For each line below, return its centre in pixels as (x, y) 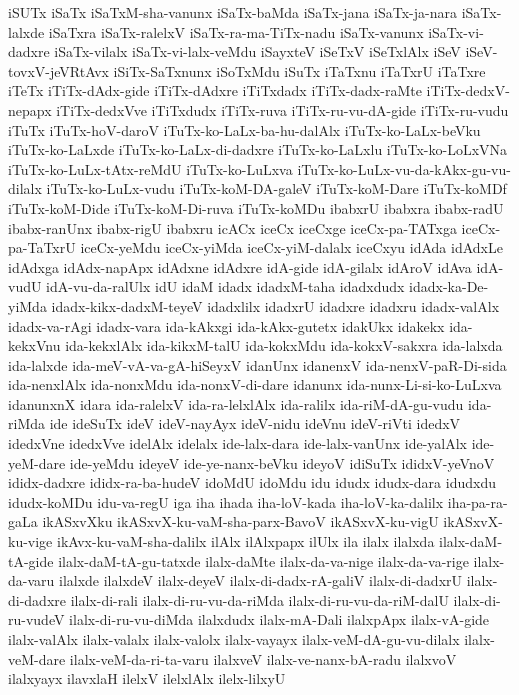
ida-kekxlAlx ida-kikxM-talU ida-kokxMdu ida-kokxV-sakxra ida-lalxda (284, 345)
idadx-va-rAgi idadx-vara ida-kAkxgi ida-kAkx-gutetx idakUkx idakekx (226, 325)
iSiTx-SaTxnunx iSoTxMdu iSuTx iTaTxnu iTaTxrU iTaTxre (299, 70)
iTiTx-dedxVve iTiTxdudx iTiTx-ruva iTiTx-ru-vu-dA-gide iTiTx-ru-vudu (282, 109)
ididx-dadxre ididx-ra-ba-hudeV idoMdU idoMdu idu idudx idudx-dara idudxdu (252, 482)
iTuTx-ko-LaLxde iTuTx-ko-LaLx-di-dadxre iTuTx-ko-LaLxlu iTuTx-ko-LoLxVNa (258, 149)
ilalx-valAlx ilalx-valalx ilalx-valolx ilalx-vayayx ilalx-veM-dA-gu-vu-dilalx (234, 639)
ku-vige (30, 541)
